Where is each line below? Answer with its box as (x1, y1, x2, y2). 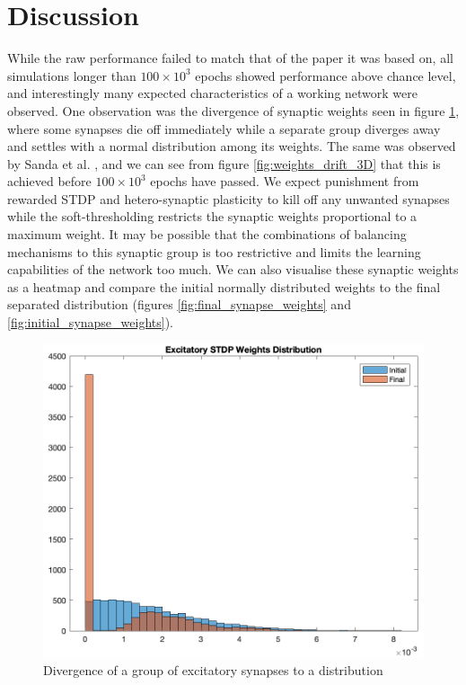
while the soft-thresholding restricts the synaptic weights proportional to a (7, 207, 418, 226)
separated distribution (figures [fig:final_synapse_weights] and (7, 295, 351, 314)
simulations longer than (7, 66, 136, 85)
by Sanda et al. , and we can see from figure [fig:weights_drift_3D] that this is (7, 154, 441, 173)
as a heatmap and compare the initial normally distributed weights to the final (7, 277, 441, 296)
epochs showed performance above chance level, (195, 66, 456, 85)
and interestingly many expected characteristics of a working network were (7, 84, 418, 102)
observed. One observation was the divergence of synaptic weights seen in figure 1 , (7, 101, 460, 120)
